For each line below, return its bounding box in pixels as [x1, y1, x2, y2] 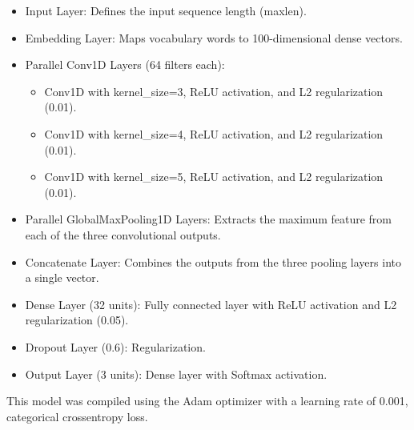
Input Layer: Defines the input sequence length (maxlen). [25, 2, 307, 18]
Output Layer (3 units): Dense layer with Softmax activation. [25, 365, 328, 382]
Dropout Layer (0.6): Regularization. [25, 338, 206, 355]
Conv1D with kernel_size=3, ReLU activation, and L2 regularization [44, 82, 384, 99]
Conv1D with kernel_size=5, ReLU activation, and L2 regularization [44, 168, 384, 185]
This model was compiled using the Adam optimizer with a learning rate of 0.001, [6, 392, 408, 409]
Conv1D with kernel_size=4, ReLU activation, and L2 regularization [44, 125, 384, 142]
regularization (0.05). [25, 311, 129, 328]
